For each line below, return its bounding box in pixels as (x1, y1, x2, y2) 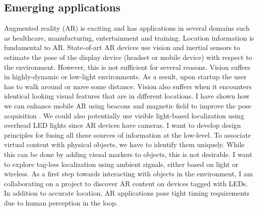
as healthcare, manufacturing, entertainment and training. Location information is (4, 32, 254, 43)
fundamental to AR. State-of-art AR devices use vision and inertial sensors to (4, 42, 240, 53)
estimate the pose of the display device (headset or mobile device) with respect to (4, 52, 253, 62)
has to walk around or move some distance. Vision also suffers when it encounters (4, 81, 252, 91)
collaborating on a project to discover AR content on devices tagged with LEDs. (4, 178, 248, 188)
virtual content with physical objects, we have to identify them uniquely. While (4, 139, 245, 150)
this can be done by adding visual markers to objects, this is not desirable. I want (4, 149, 253, 159)
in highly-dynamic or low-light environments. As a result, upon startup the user (4, 71, 247, 82)
